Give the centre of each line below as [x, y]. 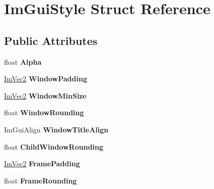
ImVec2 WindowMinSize [45, 95]
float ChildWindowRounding [54, 146]
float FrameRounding [41, 180]
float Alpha [23, 61]
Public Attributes [51, 40]
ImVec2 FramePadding [42, 163]
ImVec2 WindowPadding [46, 79]
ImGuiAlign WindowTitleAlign [56, 129]
